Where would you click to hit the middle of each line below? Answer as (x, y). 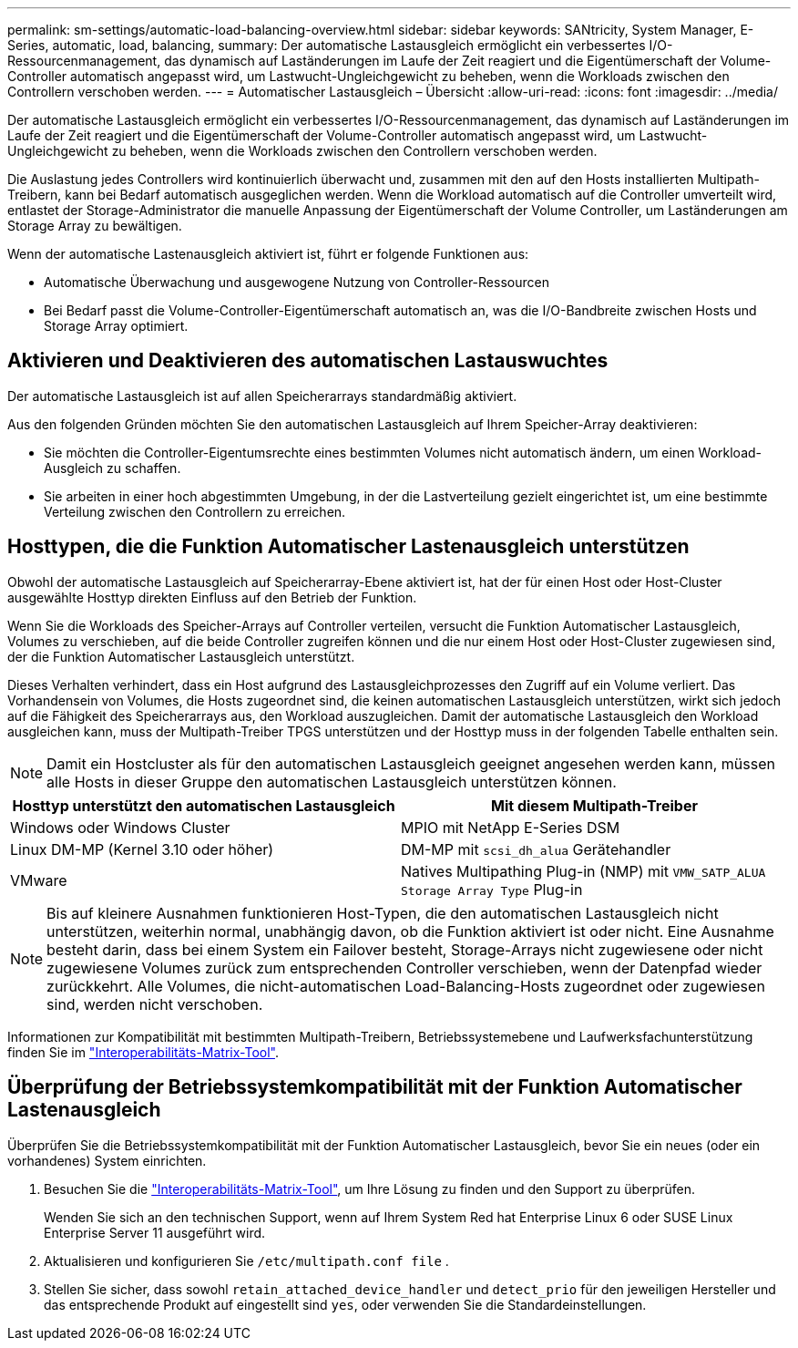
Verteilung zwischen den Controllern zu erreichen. (195, 511)
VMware (39, 880)
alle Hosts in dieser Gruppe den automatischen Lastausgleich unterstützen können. (332, 782)
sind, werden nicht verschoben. (155, 1004)
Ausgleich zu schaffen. (113, 468)
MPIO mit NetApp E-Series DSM (511, 827)
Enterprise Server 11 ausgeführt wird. (155, 1232)
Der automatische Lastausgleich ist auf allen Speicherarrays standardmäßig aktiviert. (262, 396)
